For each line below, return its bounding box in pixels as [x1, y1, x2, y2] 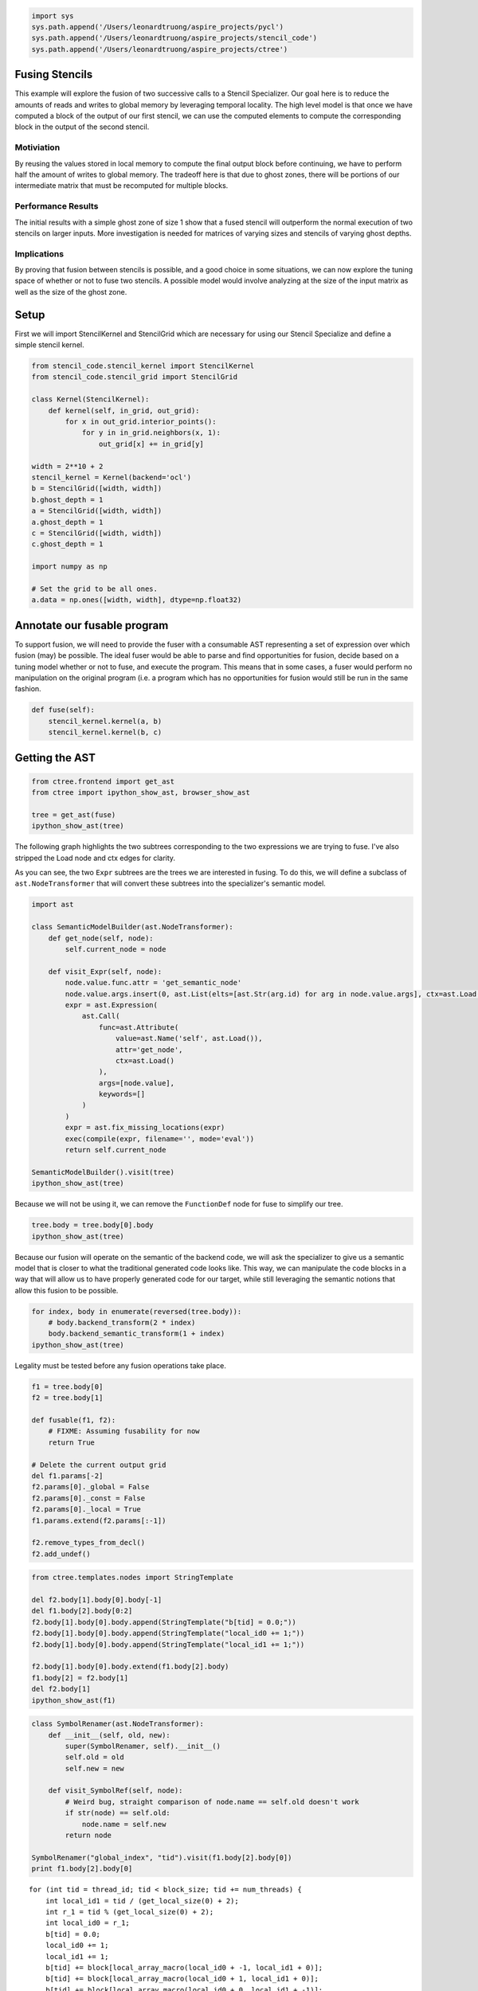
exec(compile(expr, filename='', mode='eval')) [65, 1134, 255, 1143]
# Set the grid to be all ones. [31, 584, 159, 593]
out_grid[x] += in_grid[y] [98, 439, 205, 448]
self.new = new [65, 1764, 125, 1773]
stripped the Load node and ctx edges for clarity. [14, 853, 175, 863]
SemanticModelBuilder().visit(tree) [31, 1168, 175, 1176]
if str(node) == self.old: [65, 1809, 170, 1817]
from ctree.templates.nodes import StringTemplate [31, 1573, 234, 1582]
